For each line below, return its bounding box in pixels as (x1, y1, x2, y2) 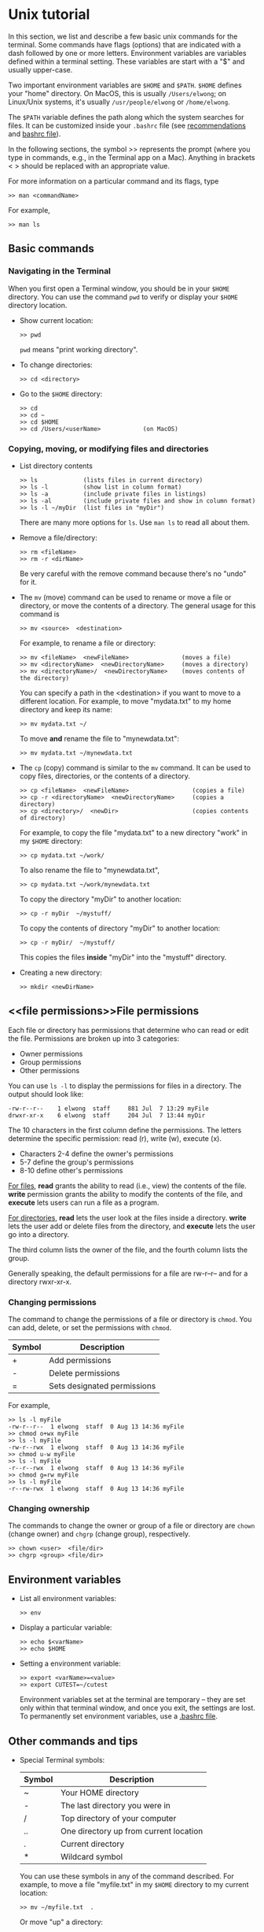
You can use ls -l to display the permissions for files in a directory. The (8, 1081, 242, 1090)
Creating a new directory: (19, 968, 102, 977)
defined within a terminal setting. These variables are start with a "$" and (8, 57, 245, 66)
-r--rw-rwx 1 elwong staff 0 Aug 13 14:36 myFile (8, 1485, 185, 1493)
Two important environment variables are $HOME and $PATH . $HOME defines (8, 80, 242, 90)
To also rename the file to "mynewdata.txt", (19, 865, 159, 875)
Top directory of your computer (60, 1812, 177, 1823)
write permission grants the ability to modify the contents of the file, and (8, 1189, 244, 1198)
